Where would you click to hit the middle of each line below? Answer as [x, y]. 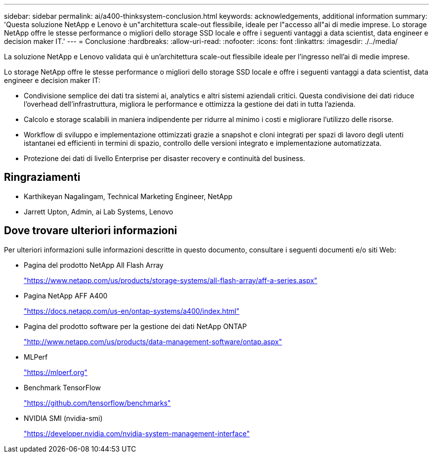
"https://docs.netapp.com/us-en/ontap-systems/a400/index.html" [132, 311]
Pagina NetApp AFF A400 [66, 295]
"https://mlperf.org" [56, 372]
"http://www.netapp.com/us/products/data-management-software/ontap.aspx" [153, 341]
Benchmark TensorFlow [63, 387]
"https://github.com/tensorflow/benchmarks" [97, 403]
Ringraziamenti [42, 177]
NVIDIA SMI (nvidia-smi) [63, 418]
